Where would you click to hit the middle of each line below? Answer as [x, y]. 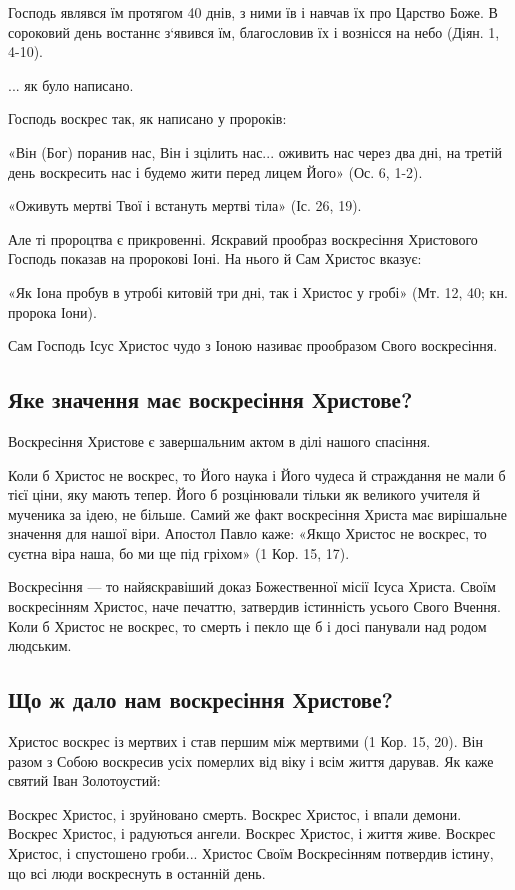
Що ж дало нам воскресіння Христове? [200, 699]
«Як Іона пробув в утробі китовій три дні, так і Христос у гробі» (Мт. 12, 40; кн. [258, 291]
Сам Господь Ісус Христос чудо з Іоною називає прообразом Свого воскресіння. [253, 345]
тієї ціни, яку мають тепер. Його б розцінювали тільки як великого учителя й [244, 494]
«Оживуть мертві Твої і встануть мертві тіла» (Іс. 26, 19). [185, 205]
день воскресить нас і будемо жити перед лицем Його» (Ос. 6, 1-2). [215, 171]
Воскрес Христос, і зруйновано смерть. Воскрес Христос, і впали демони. [235, 813]
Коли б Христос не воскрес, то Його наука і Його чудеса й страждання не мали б [257, 474]
